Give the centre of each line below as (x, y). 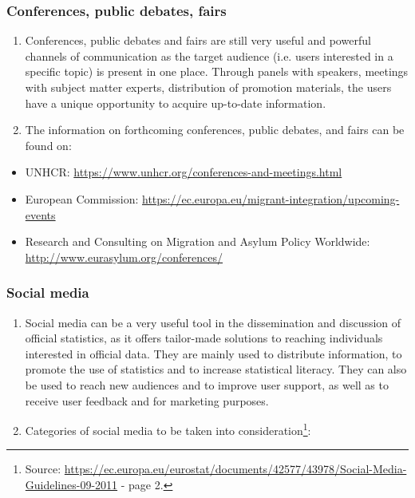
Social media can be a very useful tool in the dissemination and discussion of (213, 322)
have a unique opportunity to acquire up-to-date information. (176, 103)
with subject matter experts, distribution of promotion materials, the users (208, 87)
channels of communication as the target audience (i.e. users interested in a (209, 55)
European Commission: (82, 198)
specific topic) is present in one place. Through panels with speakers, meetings (217, 71)
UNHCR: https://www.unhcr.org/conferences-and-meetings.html (184, 172)
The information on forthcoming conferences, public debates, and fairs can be (215, 130)
